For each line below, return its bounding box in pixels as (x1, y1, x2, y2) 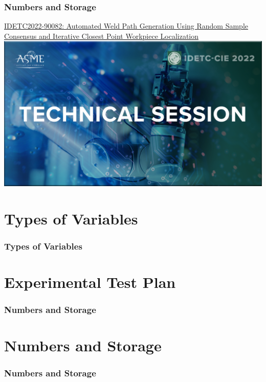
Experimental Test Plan (4, 271, 176, 292)
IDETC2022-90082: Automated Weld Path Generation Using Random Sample (4, 20, 249, 31)
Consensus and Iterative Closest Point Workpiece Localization (4, 30, 199, 41)
